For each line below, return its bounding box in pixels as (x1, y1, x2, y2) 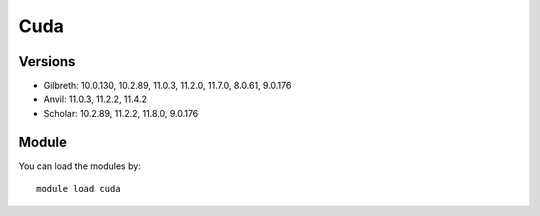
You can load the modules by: (18, 160, 142, 172)
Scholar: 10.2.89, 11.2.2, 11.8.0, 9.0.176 (43, 107, 199, 119)
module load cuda (36, 183, 121, 195)
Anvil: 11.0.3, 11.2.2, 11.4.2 (43, 93, 147, 105)
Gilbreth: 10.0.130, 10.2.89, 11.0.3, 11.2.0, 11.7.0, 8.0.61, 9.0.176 (43, 80, 292, 92)
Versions (18, 53, 76, 70)
